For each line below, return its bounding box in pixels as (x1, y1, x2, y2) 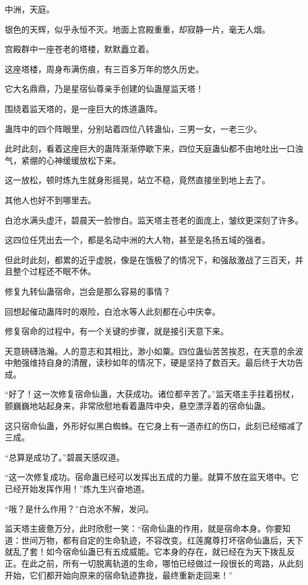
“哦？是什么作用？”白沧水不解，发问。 (5, 502, 154, 514)
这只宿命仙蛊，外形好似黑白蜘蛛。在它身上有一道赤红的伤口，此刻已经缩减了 (5, 419, 303, 431)
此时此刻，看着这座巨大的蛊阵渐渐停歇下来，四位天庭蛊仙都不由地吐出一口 (5, 142, 295, 155)
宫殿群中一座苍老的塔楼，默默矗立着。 (5, 43, 154, 55)
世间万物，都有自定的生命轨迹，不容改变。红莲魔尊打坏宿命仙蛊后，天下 (21, 533, 303, 546)
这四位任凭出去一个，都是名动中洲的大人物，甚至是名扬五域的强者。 (5, 234, 270, 246)
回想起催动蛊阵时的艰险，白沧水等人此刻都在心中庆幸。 (5, 305, 220, 317)
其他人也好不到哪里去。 (5, 193, 96, 206)
